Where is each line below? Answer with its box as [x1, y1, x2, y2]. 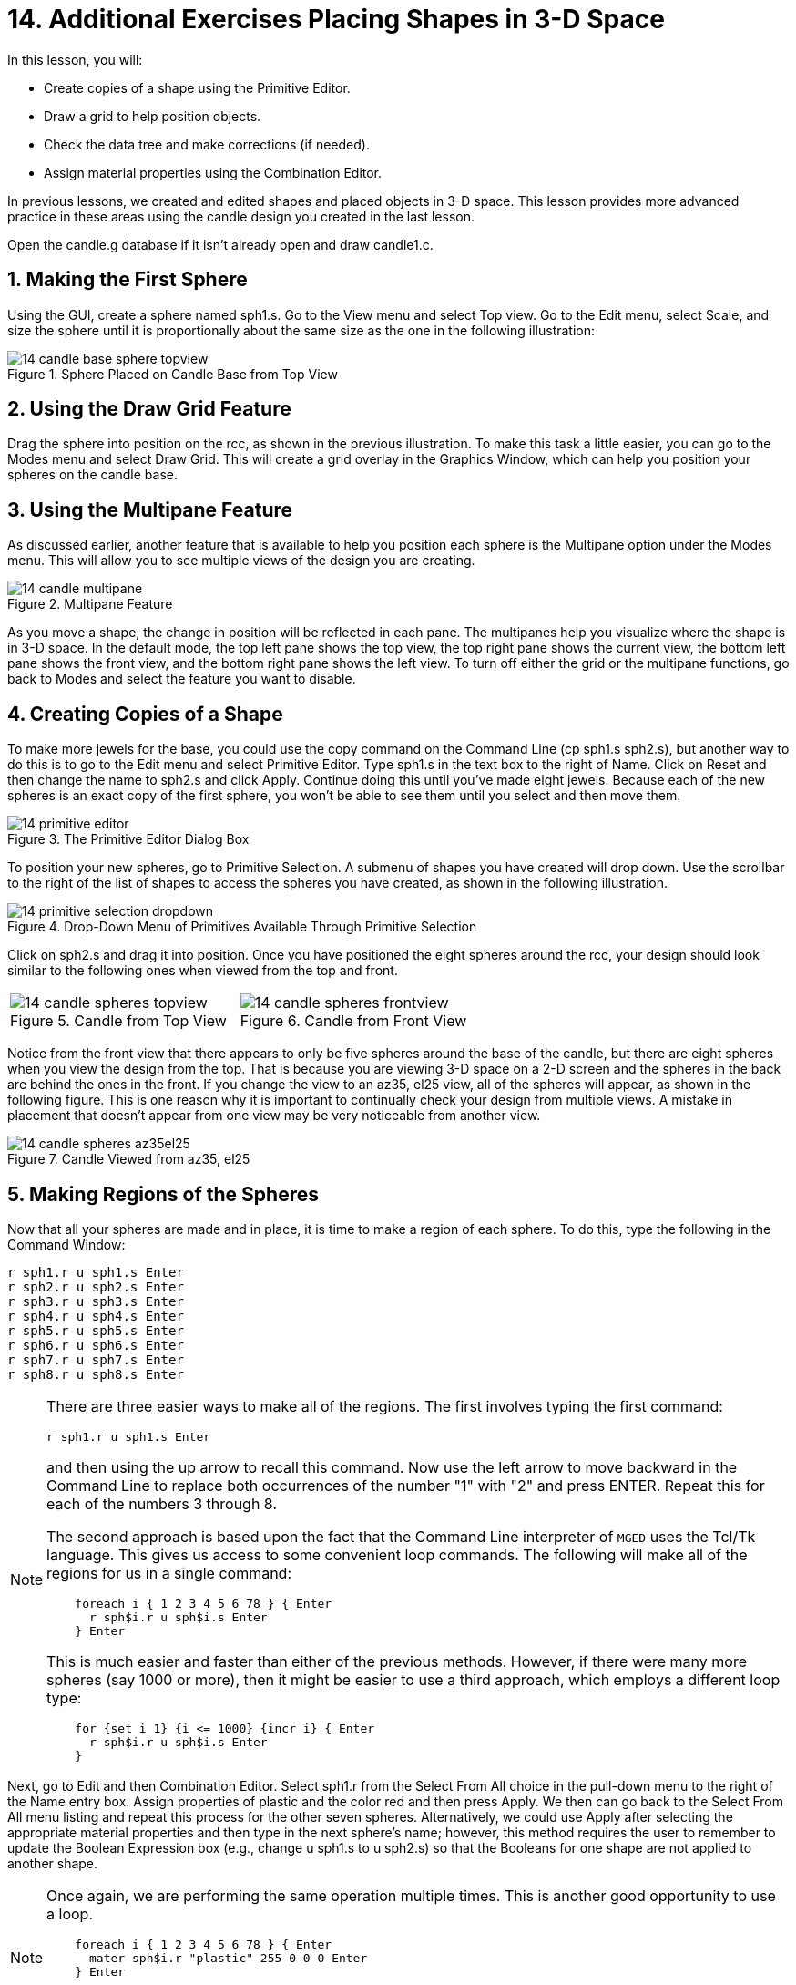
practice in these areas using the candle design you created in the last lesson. [7, 208, 475, 224]
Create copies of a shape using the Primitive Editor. [44, 79, 351, 96]
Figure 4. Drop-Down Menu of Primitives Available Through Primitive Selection [7, 919, 477, 935]
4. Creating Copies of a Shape [7, 702, 283, 725]
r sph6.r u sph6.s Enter [7, 1337, 184, 1352]
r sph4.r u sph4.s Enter [7, 1308, 184, 1323]
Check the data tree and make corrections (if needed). [44, 136, 370, 152]
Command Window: [7, 1236, 126, 1252]
